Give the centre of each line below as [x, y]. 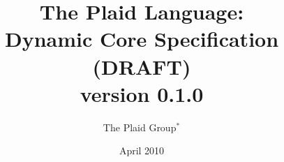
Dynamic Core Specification [142, 39]
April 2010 [142, 150]
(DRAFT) [142, 66]
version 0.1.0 [142, 93]
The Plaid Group [140, 127]
